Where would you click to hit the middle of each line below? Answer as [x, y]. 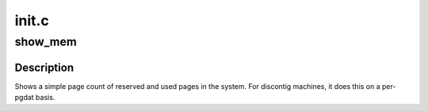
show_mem [46, 42]
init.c [32, 20]
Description [44, 67]
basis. [46, 98]
